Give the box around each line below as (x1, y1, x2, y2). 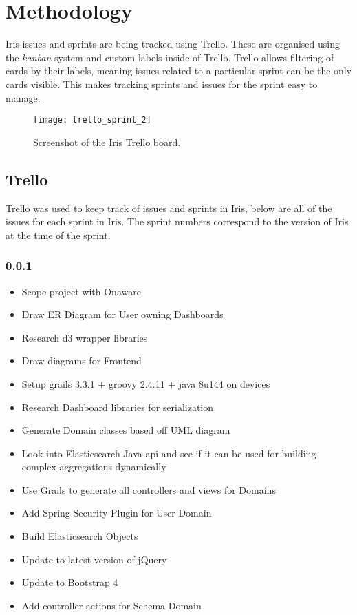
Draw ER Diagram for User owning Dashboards (21, 307, 224, 322)
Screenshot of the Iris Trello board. (33, 134, 181, 149)
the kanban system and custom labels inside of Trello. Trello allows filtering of (6, 50, 334, 64)
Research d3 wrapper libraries (21, 330, 148, 344)
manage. (6, 90, 41, 105)
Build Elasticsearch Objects (21, 529, 138, 543)
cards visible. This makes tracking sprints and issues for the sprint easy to (6, 76, 318, 91)
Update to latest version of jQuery (21, 552, 167, 566)
